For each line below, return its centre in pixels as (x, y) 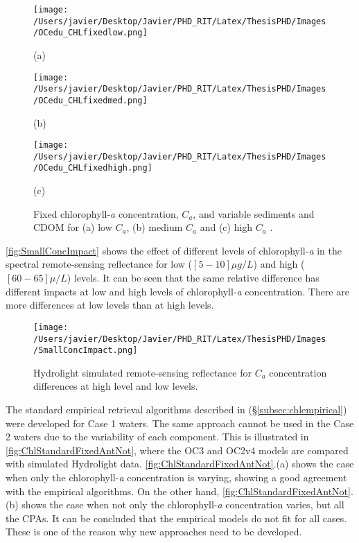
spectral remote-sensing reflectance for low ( (99, 264)
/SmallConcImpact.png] (86, 351)
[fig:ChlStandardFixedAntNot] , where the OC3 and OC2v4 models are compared (177, 450)
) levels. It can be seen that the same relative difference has (193, 278)
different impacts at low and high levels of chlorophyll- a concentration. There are (177, 291)
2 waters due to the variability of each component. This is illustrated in (157, 437)
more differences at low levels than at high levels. (110, 305)
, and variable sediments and (254, 213)
